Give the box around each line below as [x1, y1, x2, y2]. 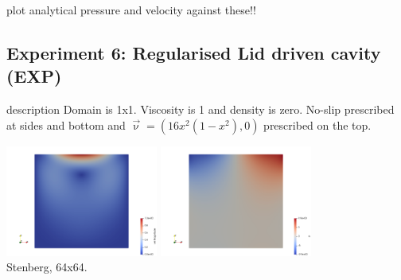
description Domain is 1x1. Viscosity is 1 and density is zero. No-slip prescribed [6, 101, 395, 118]
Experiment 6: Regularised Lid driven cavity [6, 40, 381, 64]
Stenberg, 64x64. [6, 259, 88, 275]
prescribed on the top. [263, 116, 372, 133]
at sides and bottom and [6, 116, 126, 133]
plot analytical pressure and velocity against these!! [6, 2, 256, 17]
